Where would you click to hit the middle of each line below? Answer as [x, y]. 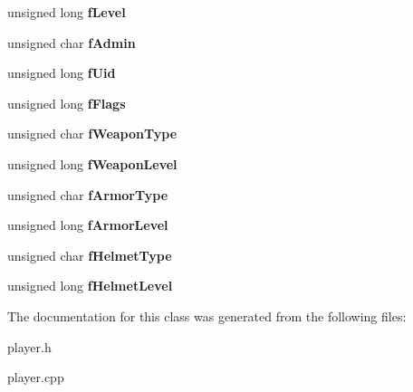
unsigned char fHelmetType [90, 255]
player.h [29, 346]
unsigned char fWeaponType [92, 134]
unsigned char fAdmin [72, 42]
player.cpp [36, 377]
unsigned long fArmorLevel [88, 225]
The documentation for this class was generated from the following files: [207, 316]
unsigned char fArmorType [88, 194]
